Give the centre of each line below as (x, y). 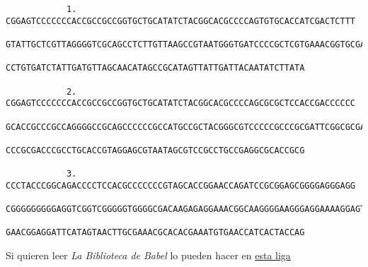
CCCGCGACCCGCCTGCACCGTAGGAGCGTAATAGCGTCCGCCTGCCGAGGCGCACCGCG (155, 150)
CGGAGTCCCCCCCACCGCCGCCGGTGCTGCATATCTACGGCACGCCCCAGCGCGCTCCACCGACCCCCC (180, 103)
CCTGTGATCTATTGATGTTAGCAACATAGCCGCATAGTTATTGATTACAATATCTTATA (155, 68)
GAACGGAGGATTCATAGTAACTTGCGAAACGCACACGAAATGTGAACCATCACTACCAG (155, 233)
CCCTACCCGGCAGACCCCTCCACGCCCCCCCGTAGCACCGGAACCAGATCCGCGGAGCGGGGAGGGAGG (180, 185)
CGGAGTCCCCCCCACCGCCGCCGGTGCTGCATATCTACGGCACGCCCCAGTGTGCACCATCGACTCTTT (180, 21)
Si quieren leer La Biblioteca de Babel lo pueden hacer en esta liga (148, 255)
